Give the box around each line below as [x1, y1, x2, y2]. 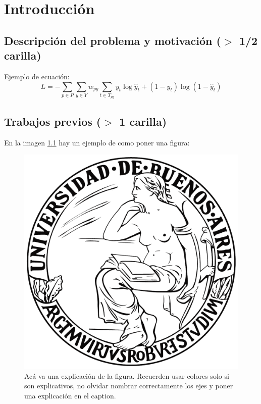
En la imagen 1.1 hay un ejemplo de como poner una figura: [4, 137, 190, 147]
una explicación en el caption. [24, 390, 116, 400]
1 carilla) [119, 113, 167, 129]
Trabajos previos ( [4, 113, 101, 129]
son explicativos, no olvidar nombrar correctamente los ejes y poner [24, 380, 233, 391]
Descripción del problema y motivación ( [4, 32, 221, 48]
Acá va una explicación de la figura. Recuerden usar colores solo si [24, 370, 229, 381]
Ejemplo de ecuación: [4, 71, 70, 81]
